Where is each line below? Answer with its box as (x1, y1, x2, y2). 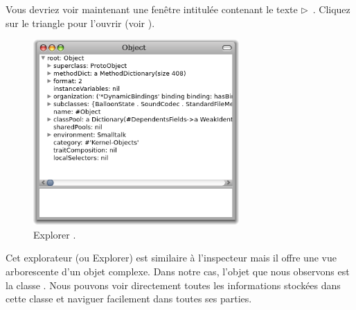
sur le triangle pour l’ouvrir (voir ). (6, 15, 155, 30)
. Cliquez (312, 2, 350, 16)
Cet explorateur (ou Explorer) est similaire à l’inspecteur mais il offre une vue (6, 250, 337, 265)
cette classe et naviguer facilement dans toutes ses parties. (6, 291, 252, 306)
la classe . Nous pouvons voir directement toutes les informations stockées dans (6, 277, 341, 292)
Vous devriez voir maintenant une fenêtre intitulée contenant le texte (6, 2, 298, 16)
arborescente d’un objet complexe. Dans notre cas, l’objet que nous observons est (6, 264, 350, 279)
